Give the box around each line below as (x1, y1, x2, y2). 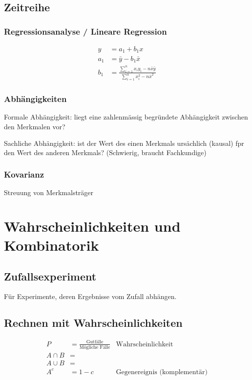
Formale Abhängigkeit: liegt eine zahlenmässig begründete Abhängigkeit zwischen (4, 112, 248, 122)
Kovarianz (4, 168, 44, 180)
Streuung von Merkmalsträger (4, 187, 94, 198)
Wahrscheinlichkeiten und (4, 216, 181, 236)
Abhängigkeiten (4, 93, 67, 105)
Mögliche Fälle (79, 345, 110, 350)
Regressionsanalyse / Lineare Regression (4, 25, 167, 37)
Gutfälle (86, 340, 104, 345)
